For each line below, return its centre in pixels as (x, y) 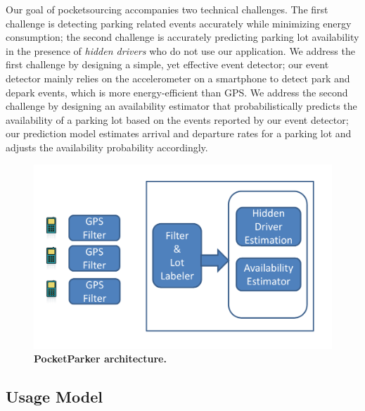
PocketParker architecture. (100, 359)
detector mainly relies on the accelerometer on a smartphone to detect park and (178, 78)
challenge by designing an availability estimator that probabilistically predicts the (181, 106)
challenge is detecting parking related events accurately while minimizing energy (179, 23)
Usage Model (54, 397)
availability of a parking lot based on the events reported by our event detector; (177, 119)
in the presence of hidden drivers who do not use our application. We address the (180, 50)
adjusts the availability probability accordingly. (107, 147)
